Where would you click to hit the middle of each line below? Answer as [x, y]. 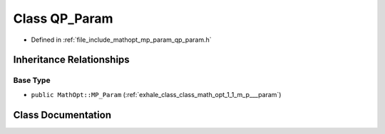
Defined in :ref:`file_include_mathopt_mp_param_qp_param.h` [121, 40]
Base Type [32, 80]
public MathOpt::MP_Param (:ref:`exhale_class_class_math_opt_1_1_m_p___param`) [156, 94]
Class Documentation [62, 115]
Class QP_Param [63, 18]
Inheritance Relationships [71, 60]
